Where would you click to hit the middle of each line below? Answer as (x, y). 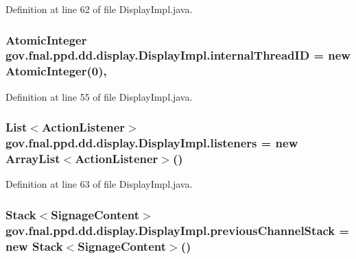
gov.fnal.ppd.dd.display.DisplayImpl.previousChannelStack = (178, 230)
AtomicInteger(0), (56, 71)
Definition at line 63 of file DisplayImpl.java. (99, 184)
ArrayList (33, 159)
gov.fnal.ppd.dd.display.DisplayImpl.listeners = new (152, 143)
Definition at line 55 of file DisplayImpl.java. (99, 96)
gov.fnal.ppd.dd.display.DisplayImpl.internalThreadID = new (178, 55)
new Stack (34, 246)
